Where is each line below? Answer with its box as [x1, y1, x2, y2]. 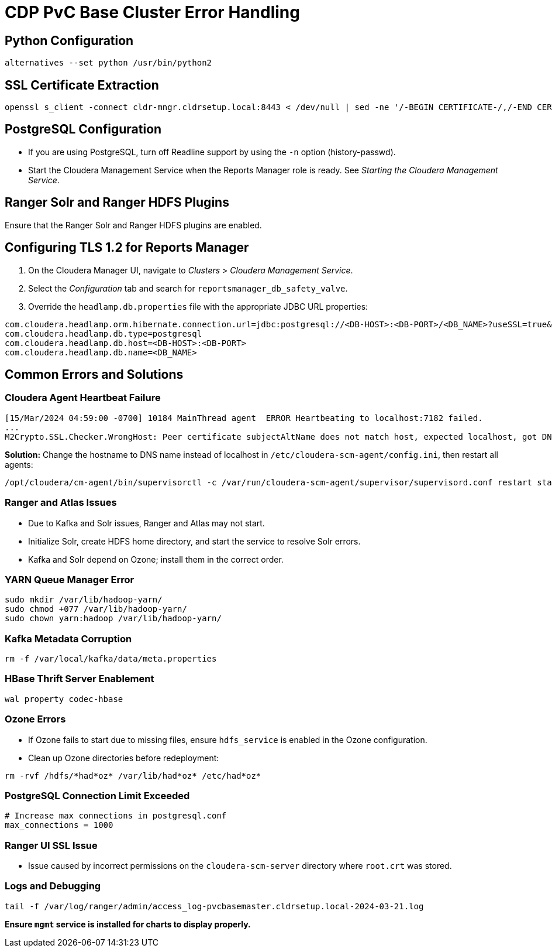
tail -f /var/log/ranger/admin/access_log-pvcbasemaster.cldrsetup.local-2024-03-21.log [5, 901, 424, 911]
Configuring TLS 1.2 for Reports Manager [5, 240, 249, 255]
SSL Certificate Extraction [5, 77, 159, 93]
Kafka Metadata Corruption [5, 632, 132, 645]
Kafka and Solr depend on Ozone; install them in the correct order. [28, 554, 284, 564]
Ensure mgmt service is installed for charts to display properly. [5, 919, 251, 929]
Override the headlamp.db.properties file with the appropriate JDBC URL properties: [28, 301, 368, 311]
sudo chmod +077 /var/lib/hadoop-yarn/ [5, 604, 187, 614]
